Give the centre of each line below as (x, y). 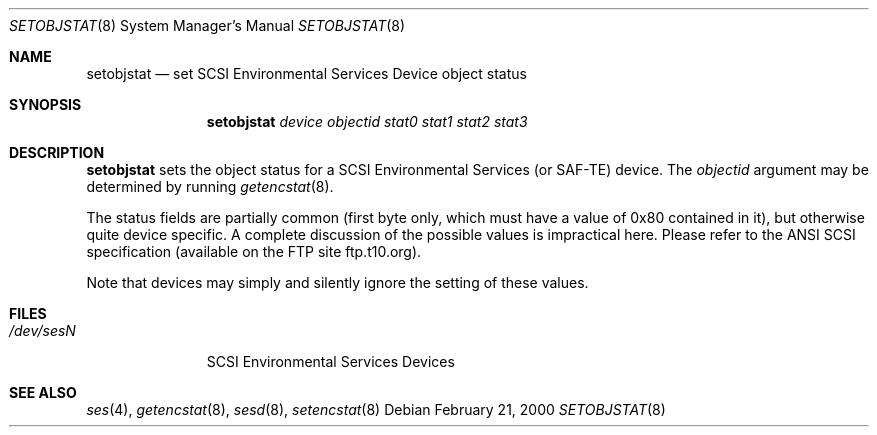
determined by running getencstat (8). (210, 186)
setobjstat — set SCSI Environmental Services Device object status (306, 73)
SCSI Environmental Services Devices (330, 361)
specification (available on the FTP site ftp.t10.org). (254, 251)
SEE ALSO (43, 392)
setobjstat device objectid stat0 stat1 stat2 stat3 (367, 121)
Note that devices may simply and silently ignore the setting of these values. (337, 282)
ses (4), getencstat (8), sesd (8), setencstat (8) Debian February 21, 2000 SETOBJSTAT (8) (376, 409)
